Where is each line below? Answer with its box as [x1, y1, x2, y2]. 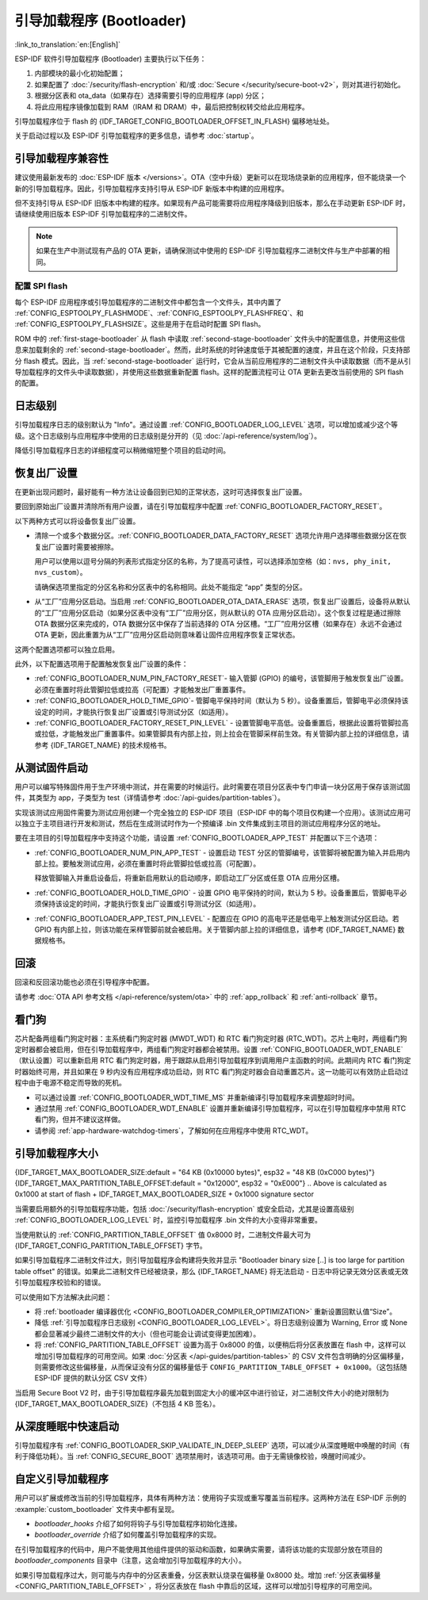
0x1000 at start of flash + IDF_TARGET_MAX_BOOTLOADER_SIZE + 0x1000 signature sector [14, 1189, 315, 1199]
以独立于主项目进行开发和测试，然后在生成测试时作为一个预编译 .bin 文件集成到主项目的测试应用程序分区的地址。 [14, 818, 385, 828]
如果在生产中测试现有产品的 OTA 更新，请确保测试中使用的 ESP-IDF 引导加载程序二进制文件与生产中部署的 [36, 246, 384, 255]
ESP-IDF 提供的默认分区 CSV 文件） [34, 1373, 151, 1383]
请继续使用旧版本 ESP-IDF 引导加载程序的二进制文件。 [14, 209, 192, 219]
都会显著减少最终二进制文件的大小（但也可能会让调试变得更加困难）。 [34, 1329, 261, 1338]
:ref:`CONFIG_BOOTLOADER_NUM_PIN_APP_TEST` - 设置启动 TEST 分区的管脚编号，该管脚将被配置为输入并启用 [34, 848, 403, 857]
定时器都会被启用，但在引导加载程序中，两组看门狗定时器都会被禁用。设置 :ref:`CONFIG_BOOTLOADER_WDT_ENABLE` [14, 1045, 403, 1054]
